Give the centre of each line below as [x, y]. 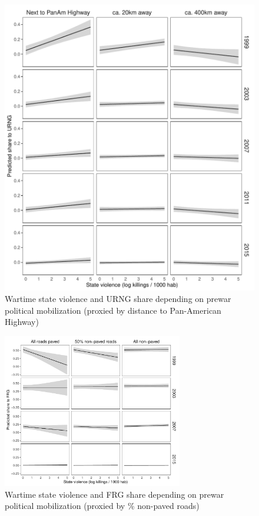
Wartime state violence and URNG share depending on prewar [118, 299]
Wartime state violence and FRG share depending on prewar [114, 494]
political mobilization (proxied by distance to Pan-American [113, 310]
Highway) [22, 322]
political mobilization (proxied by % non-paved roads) [102, 506]
